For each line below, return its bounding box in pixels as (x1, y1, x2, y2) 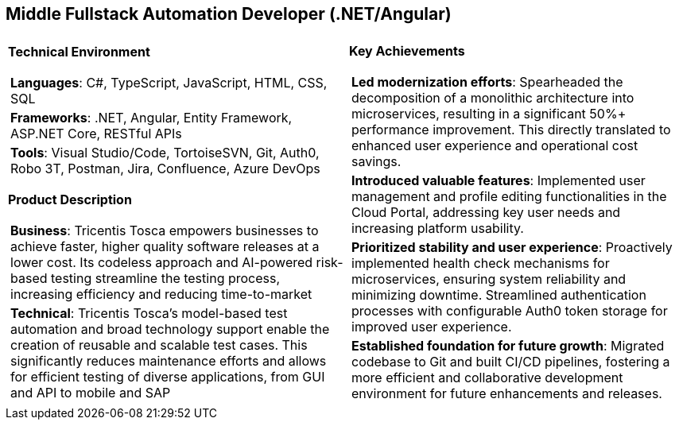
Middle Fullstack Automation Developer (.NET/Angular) (6, 4, 452, 24)
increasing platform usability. (351, 220, 524, 237)
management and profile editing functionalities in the (351, 188, 667, 205)
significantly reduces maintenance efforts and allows (10, 353, 327, 370)
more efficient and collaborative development (351, 370, 623, 386)
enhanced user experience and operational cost (351, 137, 638, 154)
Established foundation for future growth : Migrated (351, 338, 665, 354)
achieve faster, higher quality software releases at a (10, 238, 320, 255)
